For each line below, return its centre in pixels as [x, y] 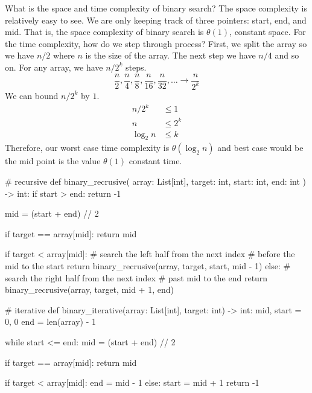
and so [287, 55]
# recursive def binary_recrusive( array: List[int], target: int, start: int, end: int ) [156, 181]
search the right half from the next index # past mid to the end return [136, 277]
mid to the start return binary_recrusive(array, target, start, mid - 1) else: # [148, 266]
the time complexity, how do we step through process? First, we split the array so [156, 43]
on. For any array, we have [54, 67]
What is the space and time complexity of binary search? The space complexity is [156, 8]
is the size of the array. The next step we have [170, 55]
